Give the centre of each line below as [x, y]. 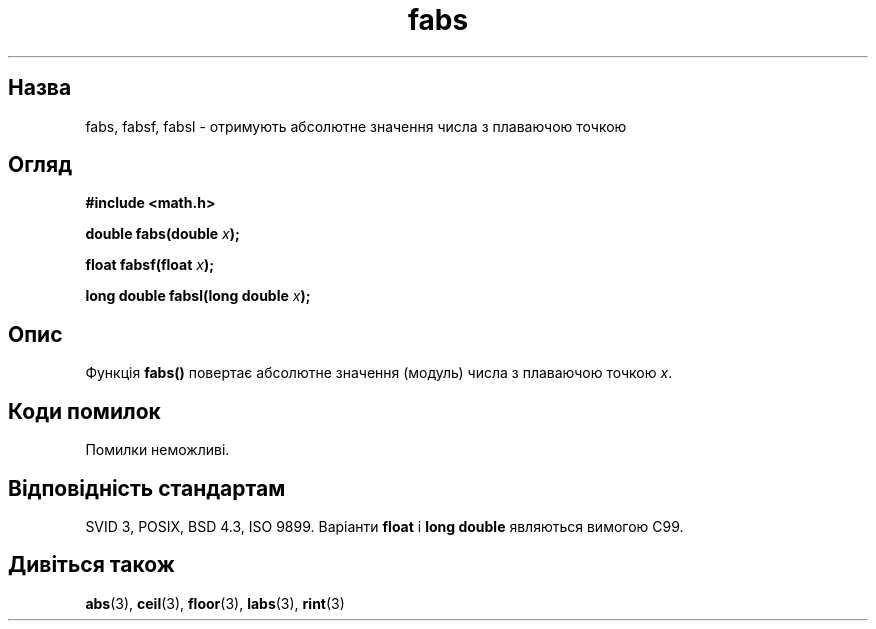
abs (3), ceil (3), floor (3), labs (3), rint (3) [215, 603]
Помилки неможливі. [157, 450]
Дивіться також [91, 565]
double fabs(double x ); [162, 234]
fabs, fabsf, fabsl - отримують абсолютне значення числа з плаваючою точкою [356, 126]
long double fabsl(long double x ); [198, 296]
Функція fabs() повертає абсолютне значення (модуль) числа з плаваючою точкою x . [379, 373]
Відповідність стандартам [147, 488]
